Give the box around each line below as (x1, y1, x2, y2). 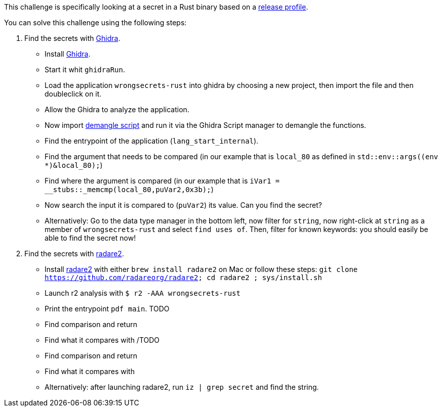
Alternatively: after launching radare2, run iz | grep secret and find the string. (45, 383, 319, 391)
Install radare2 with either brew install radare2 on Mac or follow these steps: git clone (45, 265, 358, 273)
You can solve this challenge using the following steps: (4, 18, 187, 27)
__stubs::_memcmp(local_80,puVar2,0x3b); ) (45, 185, 214, 194)
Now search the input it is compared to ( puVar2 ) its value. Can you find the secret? (45, 201, 322, 209)
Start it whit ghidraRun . (45, 65, 125, 74)
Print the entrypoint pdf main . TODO (45, 304, 170, 313)
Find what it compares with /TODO (45, 336, 160, 344)
